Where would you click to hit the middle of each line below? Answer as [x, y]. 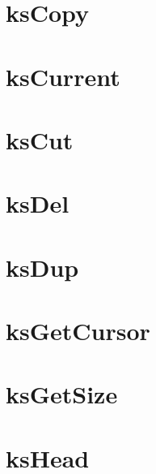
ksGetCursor [78, 331]
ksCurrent [63, 76]
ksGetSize [62, 394]
